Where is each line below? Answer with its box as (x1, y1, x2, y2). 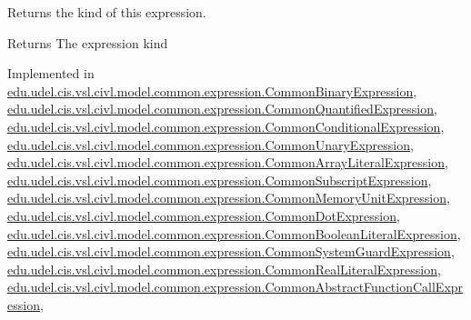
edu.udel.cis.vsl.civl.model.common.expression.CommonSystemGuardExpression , (7, 242, 455, 261)
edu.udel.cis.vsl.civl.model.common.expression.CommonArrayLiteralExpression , (7, 153, 448, 172)
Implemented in (7, 64, 95, 83)
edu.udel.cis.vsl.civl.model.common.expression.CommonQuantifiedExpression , (7, 99, 437, 118)
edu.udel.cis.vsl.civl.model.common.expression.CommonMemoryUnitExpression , (7, 188, 450, 207)
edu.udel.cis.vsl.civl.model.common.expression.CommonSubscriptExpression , (7, 170, 432, 189)
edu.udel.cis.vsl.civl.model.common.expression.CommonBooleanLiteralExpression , (7, 224, 461, 243)
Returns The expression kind (7, 33, 168, 52)
